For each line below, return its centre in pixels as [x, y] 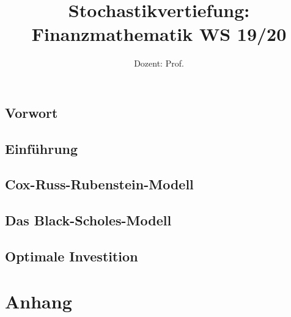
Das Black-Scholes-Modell [88, 220]
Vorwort [31, 112]
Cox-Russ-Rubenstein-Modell [99, 184]
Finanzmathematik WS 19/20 [159, 34]
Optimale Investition [72, 256]
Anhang [39, 301]
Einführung [42, 148]
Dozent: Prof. [159, 63]
